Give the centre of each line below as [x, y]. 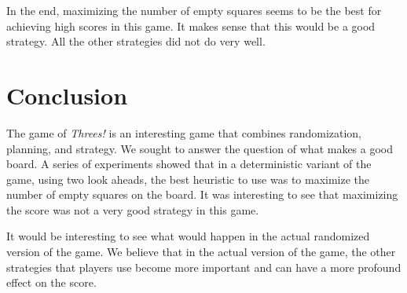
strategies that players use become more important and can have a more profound [204, 267]
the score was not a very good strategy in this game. [133, 209]
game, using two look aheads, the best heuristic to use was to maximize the [188, 179]
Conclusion [67, 95]
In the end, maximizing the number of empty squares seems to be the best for [194, 10]
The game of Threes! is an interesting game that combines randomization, [184, 132]
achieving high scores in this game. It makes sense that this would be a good [191, 26]
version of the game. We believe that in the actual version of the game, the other [201, 252]
